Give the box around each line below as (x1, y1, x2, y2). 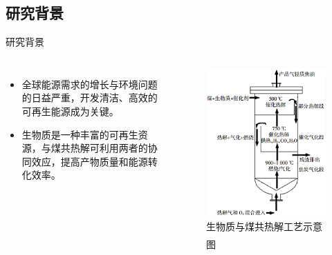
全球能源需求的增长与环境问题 (21, 76, 158, 91)
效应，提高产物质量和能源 (31, 154, 148, 168)
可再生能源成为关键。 (21, 103, 119, 118)
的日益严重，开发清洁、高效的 (21, 90, 158, 105)
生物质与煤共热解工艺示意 (206, 219, 323, 234)
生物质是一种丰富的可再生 (21, 127, 138, 141)
